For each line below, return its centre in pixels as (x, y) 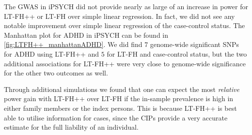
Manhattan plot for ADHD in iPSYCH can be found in (86, 35)
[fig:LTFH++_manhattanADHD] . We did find (73, 44)
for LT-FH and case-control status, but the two (177, 53)
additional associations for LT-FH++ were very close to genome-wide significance (125, 63)
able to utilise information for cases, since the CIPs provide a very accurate (116, 117)
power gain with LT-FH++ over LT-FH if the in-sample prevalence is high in (119, 98)
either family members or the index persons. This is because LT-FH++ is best (120, 108)
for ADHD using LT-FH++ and (52, 53)
